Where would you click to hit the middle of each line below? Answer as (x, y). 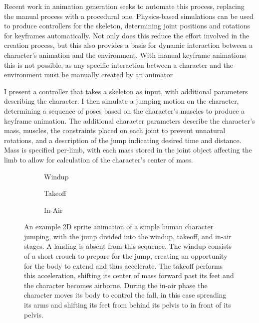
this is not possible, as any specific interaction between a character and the (119, 65)
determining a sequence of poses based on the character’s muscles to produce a (125, 110)
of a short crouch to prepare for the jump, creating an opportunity (126, 256)
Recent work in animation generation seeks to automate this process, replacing (124, 6)
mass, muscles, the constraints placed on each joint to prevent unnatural (115, 130)
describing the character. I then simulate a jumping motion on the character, (122, 101)
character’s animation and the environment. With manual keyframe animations (125, 55)
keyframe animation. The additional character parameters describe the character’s (129, 120)
